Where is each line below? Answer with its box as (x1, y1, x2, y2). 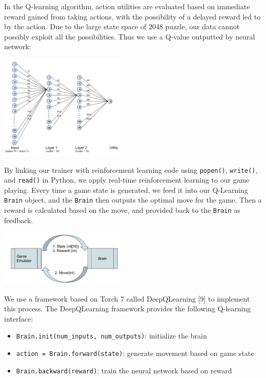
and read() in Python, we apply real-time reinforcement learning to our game (4, 174, 250, 185)
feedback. (4, 214, 33, 225)
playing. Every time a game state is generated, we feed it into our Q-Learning (4, 184, 248, 195)
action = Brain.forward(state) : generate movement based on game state (16, 348, 254, 359)
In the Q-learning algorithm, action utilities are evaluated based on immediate (4, 1, 250, 11)
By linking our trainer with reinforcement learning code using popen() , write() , (4, 164, 258, 175)
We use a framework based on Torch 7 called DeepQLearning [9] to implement (4, 293, 250, 304)
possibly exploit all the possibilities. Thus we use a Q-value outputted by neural (4, 31, 255, 42)
